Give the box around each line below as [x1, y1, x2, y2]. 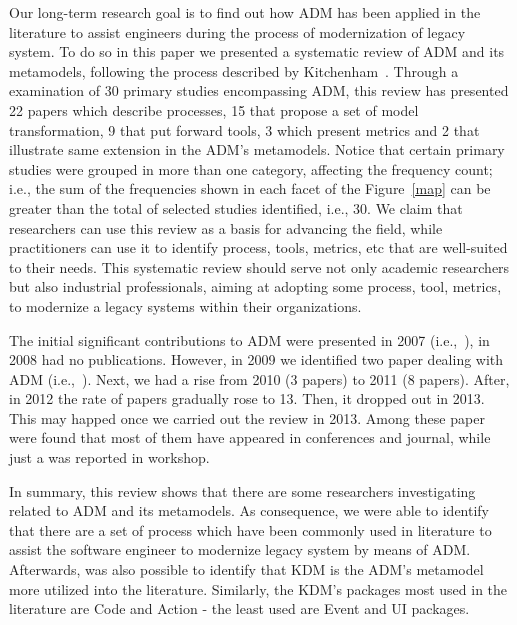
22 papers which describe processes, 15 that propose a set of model [9, 99, 419, 120]
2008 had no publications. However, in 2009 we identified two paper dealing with [9, 349, 504, 370]
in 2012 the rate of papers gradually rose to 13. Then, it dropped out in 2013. [9, 388, 485, 409]
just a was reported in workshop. [9, 447, 210, 468]
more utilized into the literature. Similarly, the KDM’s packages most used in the [9, 578, 508, 599]
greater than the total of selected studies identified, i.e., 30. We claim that [9, 197, 463, 218]
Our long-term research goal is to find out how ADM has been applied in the [9, 2, 481, 22]
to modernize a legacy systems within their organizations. [9, 295, 362, 316]
